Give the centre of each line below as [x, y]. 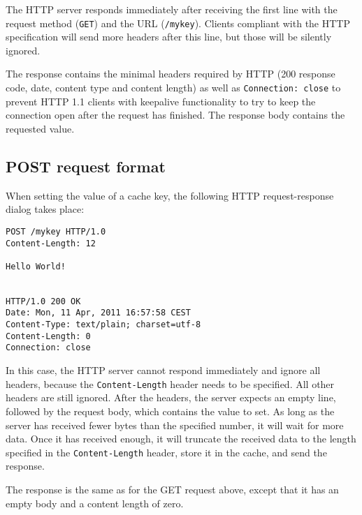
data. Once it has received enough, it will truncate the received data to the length [181, 439]
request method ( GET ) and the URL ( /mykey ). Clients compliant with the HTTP [178, 23]
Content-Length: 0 [48, 336]
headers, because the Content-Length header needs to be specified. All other [170, 383]
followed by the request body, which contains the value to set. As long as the [170, 411]
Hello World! [36, 266]
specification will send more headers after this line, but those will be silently [169, 37]
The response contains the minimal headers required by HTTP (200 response [171, 74]
